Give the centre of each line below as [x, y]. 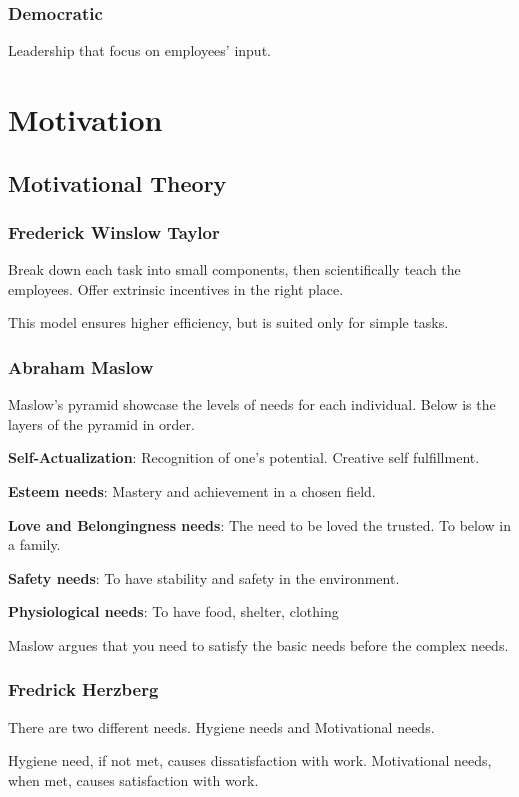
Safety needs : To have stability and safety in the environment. [204, 577]
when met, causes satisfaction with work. [133, 779]
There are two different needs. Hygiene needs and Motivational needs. [221, 726]
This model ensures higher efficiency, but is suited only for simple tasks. [228, 322]
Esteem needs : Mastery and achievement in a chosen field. [192, 490]
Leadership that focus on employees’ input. [139, 50]
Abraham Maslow [81, 366]
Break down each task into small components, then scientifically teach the [234, 269]
